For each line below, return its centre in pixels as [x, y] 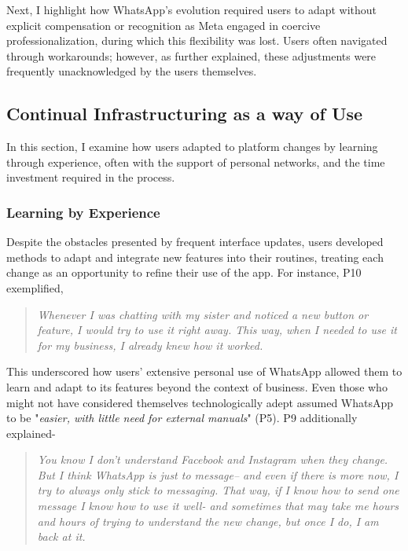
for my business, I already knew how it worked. [150, 345]
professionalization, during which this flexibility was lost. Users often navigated [197, 40]
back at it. [61, 536]
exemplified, [35, 287]
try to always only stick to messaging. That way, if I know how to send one [218, 490]
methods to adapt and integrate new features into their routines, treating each [195, 257]
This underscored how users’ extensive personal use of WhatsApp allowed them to [204, 371]
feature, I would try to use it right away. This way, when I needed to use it [217, 330]
